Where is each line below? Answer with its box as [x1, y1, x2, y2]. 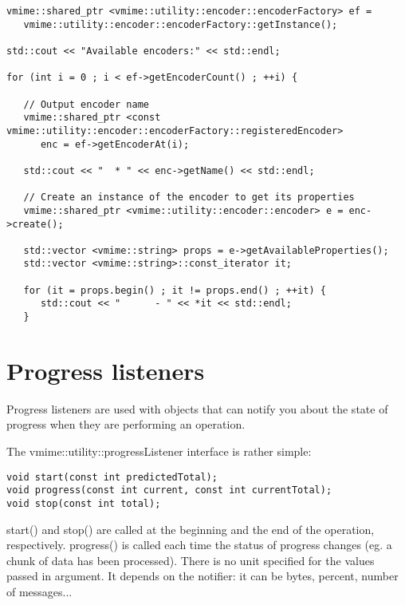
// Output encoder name [23, 98, 149, 110]
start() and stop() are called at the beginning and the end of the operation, [6, 520, 375, 537]
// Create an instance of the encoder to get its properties [23, 192, 355, 204]
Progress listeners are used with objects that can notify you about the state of [6, 400, 388, 417]
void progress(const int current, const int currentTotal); [6, 484, 332, 496]
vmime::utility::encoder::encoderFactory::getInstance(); [23, 18, 338, 30]
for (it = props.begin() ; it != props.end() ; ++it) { [23, 284, 326, 296]
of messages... [6, 583, 73, 599]
